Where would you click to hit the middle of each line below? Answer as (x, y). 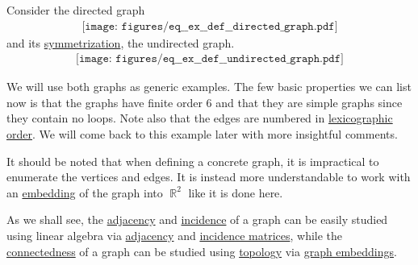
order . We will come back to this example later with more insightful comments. (202, 134)
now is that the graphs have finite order (104, 102)
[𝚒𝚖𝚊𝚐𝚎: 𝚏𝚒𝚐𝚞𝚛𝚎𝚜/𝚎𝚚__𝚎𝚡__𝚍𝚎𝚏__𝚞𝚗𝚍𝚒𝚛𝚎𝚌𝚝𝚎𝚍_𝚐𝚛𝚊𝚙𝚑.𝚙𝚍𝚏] (210, 59)
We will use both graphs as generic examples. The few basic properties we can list (209, 87)
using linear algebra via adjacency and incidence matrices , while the (175, 235)
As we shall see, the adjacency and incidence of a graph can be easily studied (197, 219)
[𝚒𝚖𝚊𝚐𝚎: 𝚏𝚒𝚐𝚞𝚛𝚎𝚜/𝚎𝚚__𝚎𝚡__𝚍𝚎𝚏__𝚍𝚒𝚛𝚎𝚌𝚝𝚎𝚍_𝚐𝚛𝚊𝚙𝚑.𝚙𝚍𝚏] (210, 26)
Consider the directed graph (76, 10)
